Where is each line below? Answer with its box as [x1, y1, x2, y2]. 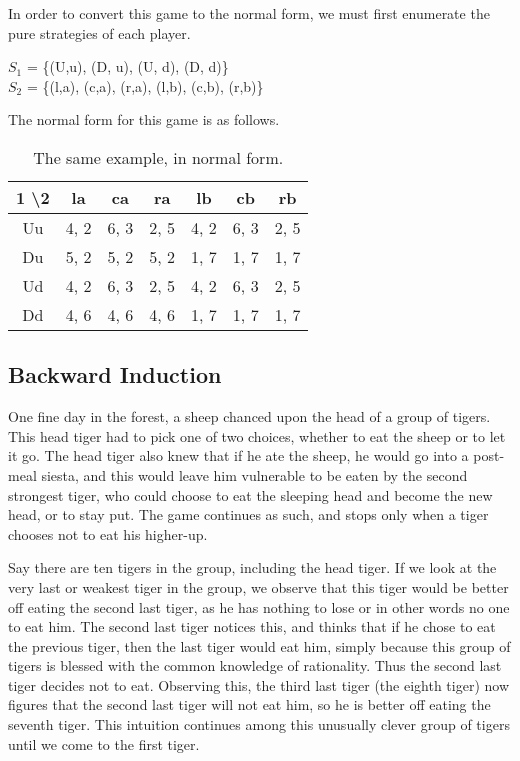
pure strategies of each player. [8, 22, 191, 43]
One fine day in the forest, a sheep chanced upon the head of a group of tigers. [8, 406, 491, 427]
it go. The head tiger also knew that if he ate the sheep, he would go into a [8, 445, 469, 466]
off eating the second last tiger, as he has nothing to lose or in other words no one [8, 596, 510, 617]
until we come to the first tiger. [8, 733, 200, 754]
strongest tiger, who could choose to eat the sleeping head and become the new [8, 484, 493, 505]
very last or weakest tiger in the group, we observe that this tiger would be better [8, 576, 509, 597]
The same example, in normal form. [33, 145, 284, 169]
